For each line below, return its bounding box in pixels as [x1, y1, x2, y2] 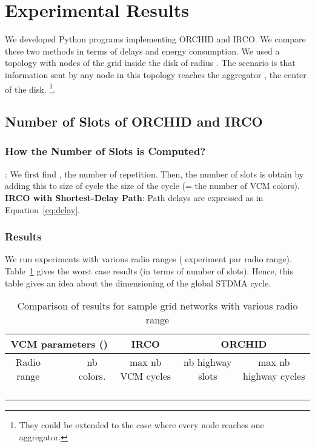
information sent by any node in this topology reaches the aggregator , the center [5, 68, 307, 81]
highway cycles [242, 369, 305, 383]
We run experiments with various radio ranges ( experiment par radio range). [5, 253, 292, 265]
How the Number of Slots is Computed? [5, 144, 206, 159]
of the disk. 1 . [5, 81, 55, 95]
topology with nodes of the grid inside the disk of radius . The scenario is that [5, 56, 296, 69]
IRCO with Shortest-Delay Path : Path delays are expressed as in [5, 191, 264, 204]
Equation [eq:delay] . [5, 203, 80, 216]
